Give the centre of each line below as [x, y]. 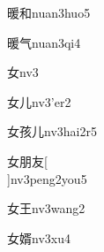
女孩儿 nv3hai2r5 [52, 131]
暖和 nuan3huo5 [49, 12]
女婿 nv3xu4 [39, 237]
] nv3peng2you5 [47, 178]
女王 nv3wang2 [46, 208]
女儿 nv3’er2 [39, 101]
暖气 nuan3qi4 [44, 42]
